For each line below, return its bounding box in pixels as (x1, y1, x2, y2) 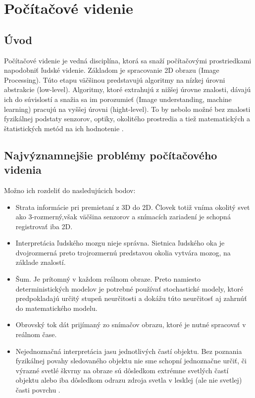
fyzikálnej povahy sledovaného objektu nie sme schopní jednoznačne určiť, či (15, 355, 247, 366)
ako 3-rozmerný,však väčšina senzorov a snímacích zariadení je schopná (15, 211, 231, 222)
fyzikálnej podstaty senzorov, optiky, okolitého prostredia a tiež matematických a (4, 113, 250, 124)
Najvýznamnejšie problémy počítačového (4, 147, 217, 162)
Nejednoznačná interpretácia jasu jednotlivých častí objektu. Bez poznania (15, 346, 242, 356)
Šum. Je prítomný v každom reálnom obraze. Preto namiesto (15, 274, 201, 284)
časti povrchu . (15, 385, 60, 395)
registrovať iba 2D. (15, 221, 73, 231)
